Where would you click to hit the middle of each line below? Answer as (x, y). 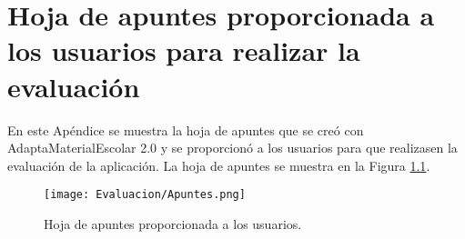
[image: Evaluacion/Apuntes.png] (145, 195)
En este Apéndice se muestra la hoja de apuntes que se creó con (186, 129)
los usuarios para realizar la (184, 50)
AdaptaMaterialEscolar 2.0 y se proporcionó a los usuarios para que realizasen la (232, 148)
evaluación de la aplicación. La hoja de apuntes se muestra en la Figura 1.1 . (219, 165)
